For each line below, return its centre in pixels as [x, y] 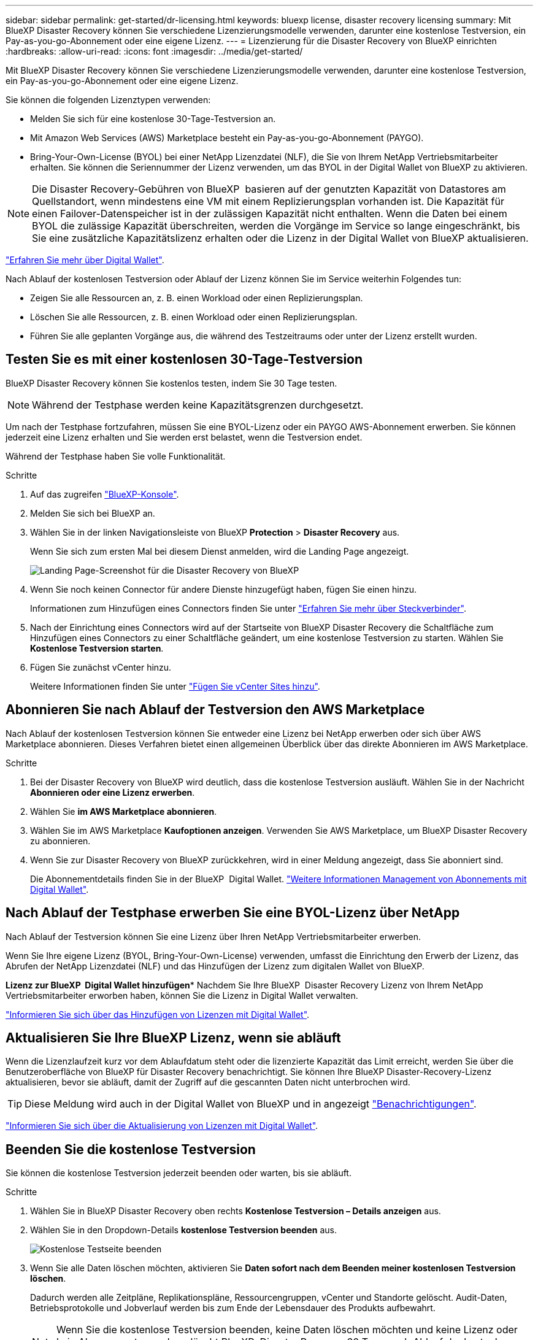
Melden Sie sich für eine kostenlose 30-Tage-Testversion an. [153, 119]
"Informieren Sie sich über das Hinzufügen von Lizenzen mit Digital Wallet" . [158, 1014]
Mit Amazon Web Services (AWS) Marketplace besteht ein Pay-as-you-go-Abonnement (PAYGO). [227, 138]
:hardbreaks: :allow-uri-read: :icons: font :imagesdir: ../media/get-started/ [154, 51]
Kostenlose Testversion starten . [97, 648]
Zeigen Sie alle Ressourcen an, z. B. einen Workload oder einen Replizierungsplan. [197, 298]
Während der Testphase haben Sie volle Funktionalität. [116, 456]
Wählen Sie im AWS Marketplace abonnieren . [124, 811]
